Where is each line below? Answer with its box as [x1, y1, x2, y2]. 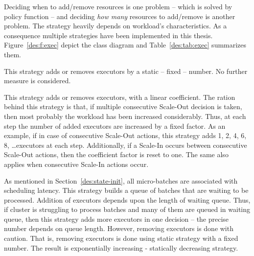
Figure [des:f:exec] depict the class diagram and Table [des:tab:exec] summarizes [4, 40, 247, 50]
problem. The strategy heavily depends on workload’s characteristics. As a [4, 21, 227, 31]
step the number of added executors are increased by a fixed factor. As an [4, 120, 226, 131]
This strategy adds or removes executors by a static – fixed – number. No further [4, 66, 248, 76]
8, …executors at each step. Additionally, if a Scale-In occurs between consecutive [4, 140, 247, 150]
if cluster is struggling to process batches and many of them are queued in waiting [4, 204, 251, 214]
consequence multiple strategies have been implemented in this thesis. [4, 30, 213, 40]
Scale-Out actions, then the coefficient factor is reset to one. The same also [4, 149, 229, 160]
